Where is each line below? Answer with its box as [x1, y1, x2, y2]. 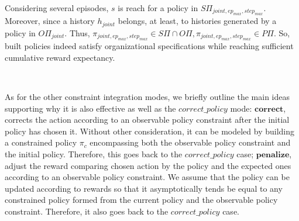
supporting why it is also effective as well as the [5, 102, 176, 114]
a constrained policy [5, 136, 77, 149]
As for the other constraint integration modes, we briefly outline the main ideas [5, 91, 290, 103]
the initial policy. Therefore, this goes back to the [5, 148, 183, 160]
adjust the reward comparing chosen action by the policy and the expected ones [5, 159, 291, 171]
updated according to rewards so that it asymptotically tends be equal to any [5, 182, 283, 194]
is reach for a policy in [118, 2, 198, 13]
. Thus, [64, 26, 90, 39]
